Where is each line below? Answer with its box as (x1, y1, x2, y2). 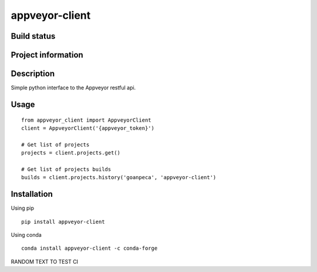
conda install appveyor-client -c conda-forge (21, 245, 158, 252)
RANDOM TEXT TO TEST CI (11, 258, 79, 265)
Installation (11, 189, 53, 199)
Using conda (11, 231, 42, 238)
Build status (11, 31, 56, 41)
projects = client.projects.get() (21, 150, 120, 156)
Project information (11, 50, 83, 60)
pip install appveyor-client (21, 218, 105, 225)
